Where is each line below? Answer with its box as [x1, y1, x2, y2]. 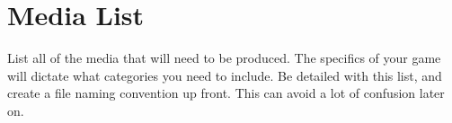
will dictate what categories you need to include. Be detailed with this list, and [7, 66, 442, 84]
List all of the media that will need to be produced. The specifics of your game [7, 48, 441, 67]
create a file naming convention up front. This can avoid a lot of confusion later [7, 83, 445, 102]
